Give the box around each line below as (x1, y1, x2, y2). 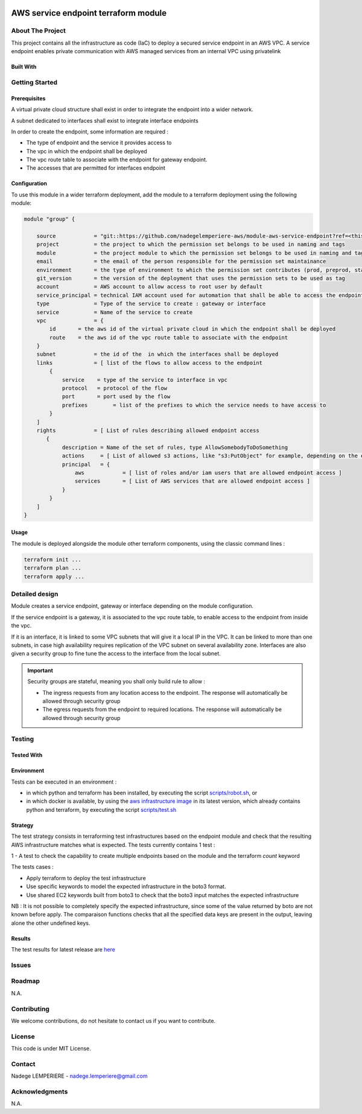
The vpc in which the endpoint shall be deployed (26, 147, 147, 155)
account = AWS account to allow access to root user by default (36, 283, 262, 290)
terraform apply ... (24, 573, 84, 580)
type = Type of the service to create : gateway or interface (36, 300, 266, 307)
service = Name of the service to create (36, 309, 193, 315)
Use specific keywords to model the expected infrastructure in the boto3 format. (26, 883, 226, 890)
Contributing (11, 1005, 49, 1013)
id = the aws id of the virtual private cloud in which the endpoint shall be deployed (49, 326, 336, 332)
